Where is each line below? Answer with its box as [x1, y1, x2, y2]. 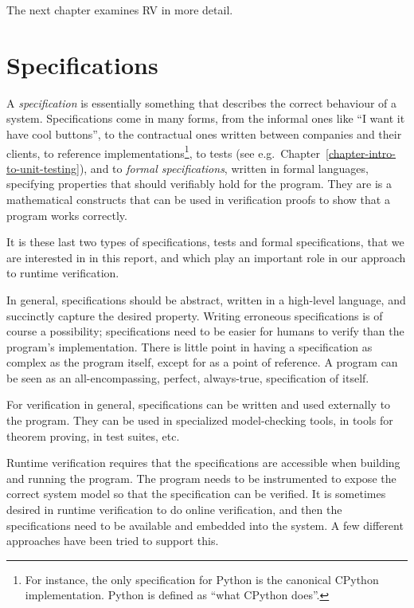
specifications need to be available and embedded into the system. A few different [6, 516, 404, 533]
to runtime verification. [6, 265, 119, 281]
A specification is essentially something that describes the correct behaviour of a [6, 94, 397, 111]
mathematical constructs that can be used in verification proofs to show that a [6, 190, 390, 207]
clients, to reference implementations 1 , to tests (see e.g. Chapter [6, 142, 321, 161]
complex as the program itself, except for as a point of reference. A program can [6, 354, 398, 371]
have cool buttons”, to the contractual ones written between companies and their [6, 125, 402, 142]
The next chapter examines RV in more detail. [6, 2, 233, 18]
